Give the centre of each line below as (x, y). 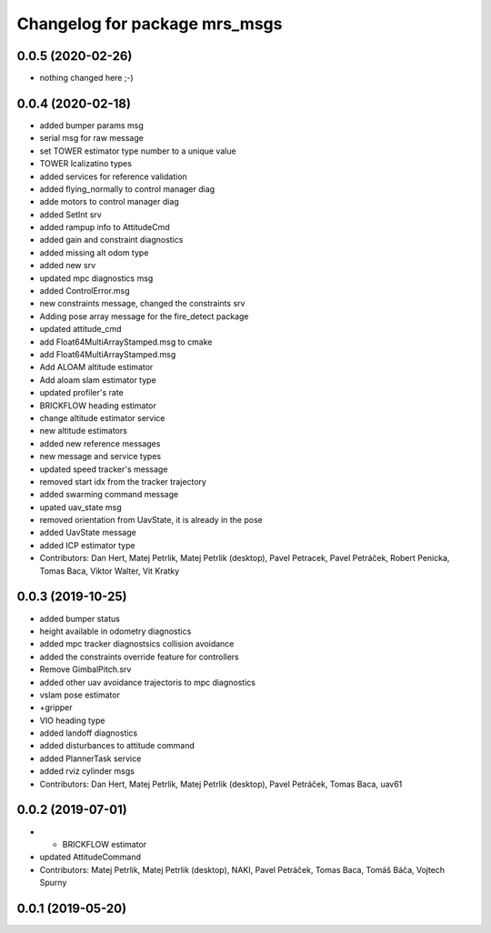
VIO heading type (72, 720)
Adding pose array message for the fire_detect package (144, 316)
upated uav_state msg (80, 507)
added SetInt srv (70, 215)
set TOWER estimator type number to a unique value (138, 151)
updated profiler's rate (82, 393)
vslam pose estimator (80, 695)
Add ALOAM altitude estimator (96, 367)
